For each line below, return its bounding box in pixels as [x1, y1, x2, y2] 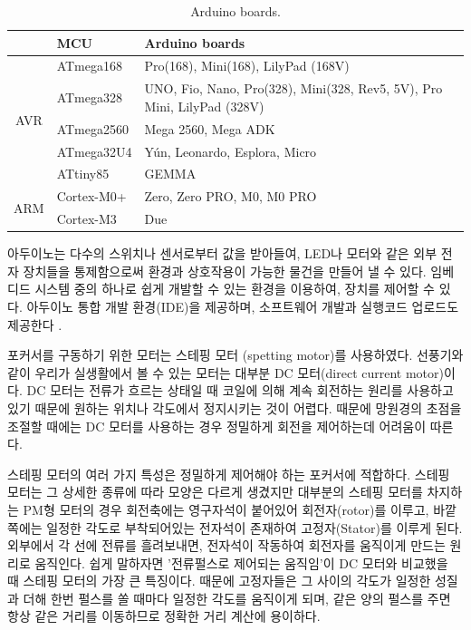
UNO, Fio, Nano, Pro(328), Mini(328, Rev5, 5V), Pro [144, 79, 443, 98]
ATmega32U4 [56, 141, 132, 160]
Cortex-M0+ [56, 187, 127, 206]
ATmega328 [56, 88, 122, 107]
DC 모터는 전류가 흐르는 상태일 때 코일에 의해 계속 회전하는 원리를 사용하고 [26, 381, 454, 400]
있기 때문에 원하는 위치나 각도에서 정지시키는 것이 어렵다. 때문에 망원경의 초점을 [7, 398, 462, 417]
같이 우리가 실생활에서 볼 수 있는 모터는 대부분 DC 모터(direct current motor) [7, 363, 445, 382]
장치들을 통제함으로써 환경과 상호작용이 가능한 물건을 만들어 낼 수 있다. [23, 261, 427, 280]
